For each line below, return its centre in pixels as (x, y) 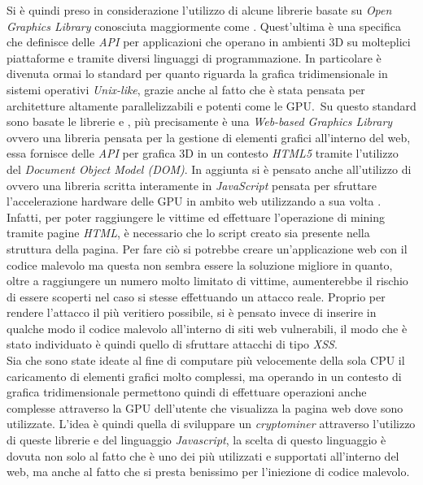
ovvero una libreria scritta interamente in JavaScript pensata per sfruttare (192, 185)
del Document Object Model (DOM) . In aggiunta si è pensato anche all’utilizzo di (209, 169)
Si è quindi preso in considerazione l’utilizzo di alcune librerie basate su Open (199, 10)
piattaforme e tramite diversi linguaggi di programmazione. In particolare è (194, 57)
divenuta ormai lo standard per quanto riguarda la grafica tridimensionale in (197, 74)
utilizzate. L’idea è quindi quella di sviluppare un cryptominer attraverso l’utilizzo (211, 424)
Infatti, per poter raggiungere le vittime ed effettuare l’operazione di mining (196, 217)
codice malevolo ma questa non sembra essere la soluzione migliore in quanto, (200, 264)
